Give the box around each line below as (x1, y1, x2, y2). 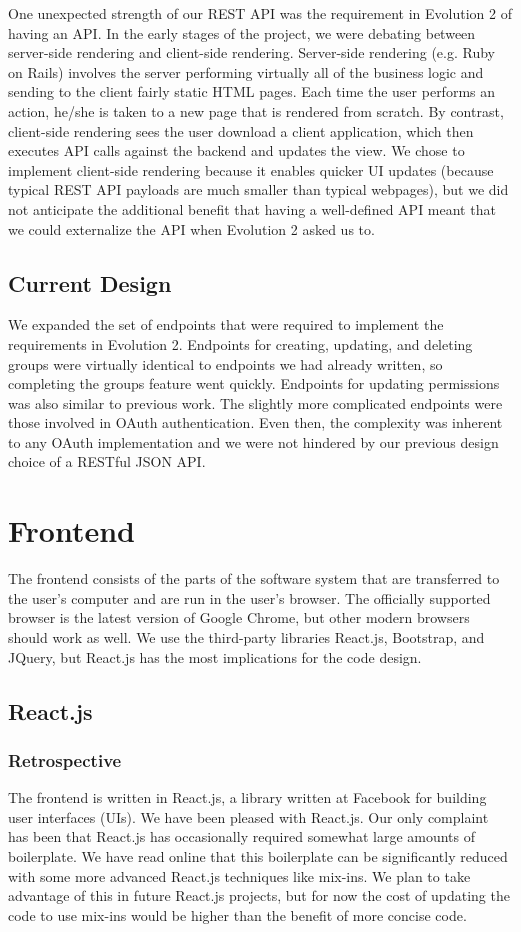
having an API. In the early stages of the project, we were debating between (8, 22, 476, 43)
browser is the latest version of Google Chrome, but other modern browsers (8, 607, 470, 628)
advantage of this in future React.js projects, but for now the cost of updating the (8, 885, 510, 906)
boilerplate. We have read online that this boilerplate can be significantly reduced (8, 845, 508, 866)
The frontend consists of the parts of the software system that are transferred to (8, 568, 500, 589)
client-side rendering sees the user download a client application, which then (8, 120, 474, 141)
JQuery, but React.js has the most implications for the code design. (8, 646, 422, 667)
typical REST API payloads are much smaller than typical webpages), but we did (8, 179, 509, 200)
